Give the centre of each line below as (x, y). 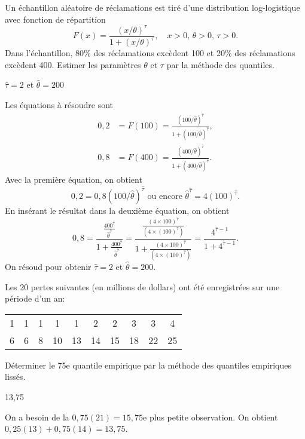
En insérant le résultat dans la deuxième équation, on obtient (117, 211)
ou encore (165, 197)
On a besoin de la (37, 417)
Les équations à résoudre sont (59, 104)
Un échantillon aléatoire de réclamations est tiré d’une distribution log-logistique (152, 7)
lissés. (15, 377)
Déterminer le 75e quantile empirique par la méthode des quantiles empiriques (148, 365)
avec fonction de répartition (55, 19)
